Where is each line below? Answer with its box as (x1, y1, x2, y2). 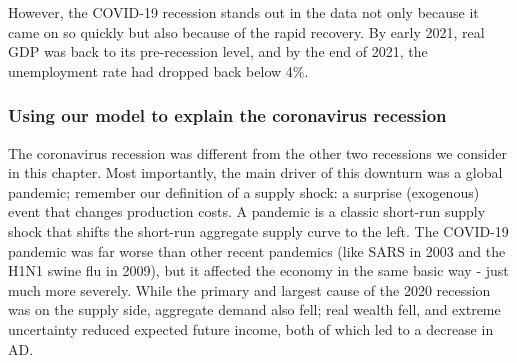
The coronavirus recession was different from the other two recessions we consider (8, 142, 507, 163)
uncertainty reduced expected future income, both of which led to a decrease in (8, 318, 494, 339)
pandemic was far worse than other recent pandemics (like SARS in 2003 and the (8, 240, 506, 261)
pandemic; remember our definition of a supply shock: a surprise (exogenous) (8, 181, 480, 202)
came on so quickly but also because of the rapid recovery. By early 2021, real (8, 21, 485, 42)
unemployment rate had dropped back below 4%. (8, 60, 309, 81)
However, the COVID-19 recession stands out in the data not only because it (8, 2, 479, 22)
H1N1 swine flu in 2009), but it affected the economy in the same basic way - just (8, 260, 509, 281)
